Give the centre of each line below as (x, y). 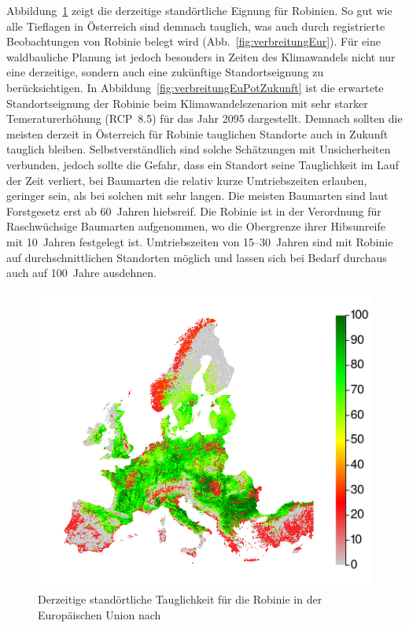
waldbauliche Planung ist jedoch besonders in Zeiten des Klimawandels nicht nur (201, 56)
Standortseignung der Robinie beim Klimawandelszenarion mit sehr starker (187, 103)
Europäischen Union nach (99, 614)
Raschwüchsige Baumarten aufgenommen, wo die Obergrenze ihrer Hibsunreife (196, 226)
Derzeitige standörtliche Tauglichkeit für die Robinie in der (180, 599)
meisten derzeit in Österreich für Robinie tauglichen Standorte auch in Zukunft (197, 133)
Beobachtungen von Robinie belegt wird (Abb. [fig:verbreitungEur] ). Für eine (193, 41)
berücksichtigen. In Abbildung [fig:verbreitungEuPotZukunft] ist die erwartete (195, 87)
